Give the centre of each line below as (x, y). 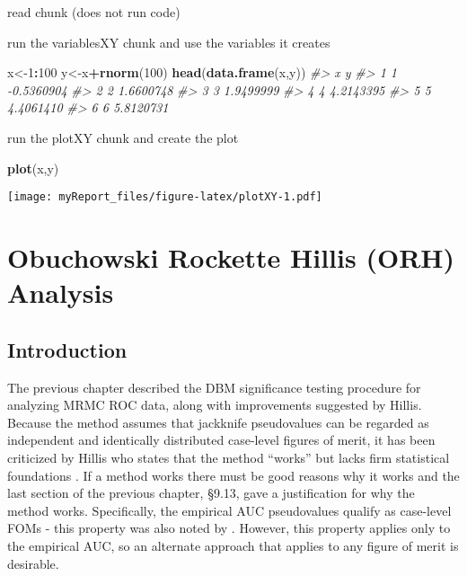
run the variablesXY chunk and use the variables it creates (169, 42)
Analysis (61, 292)
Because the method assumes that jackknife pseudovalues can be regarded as (218, 422)
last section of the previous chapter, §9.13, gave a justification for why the (211, 493)
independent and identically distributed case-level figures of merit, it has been (221, 440)
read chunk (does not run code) (94, 12)
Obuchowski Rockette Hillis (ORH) (231, 257)
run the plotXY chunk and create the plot (123, 137)
